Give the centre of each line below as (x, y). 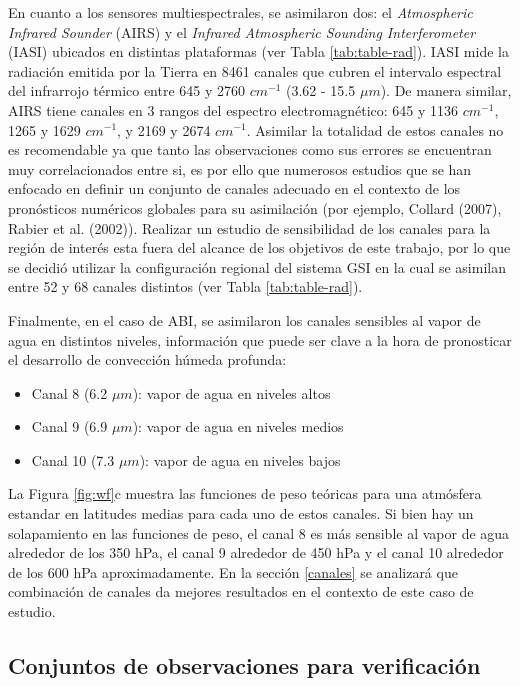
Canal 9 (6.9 (69, 426)
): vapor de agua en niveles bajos (240, 459)
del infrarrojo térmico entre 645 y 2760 (127, 90)
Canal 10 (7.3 (73, 459)
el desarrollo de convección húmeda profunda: (147, 359)
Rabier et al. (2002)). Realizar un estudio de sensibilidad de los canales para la (249, 227)
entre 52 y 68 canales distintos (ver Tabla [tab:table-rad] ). (185, 286)
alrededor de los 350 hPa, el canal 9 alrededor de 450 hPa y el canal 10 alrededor (256, 552)
